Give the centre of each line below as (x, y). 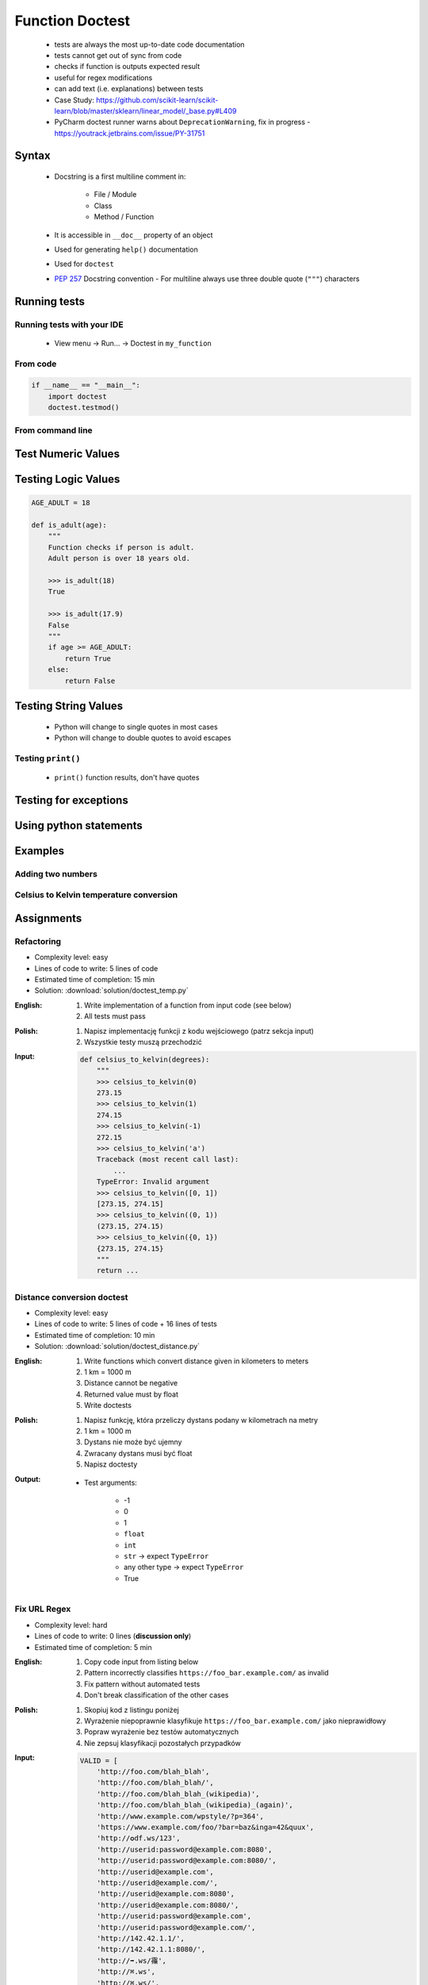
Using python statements (78, 825)
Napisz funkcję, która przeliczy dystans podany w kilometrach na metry (201, 1420)
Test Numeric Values (67, 454)
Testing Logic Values (67, 479)
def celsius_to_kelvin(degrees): (145, 1059)
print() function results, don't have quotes (127, 777)
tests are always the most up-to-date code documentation (149, 44)
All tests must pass (115, 1016)
